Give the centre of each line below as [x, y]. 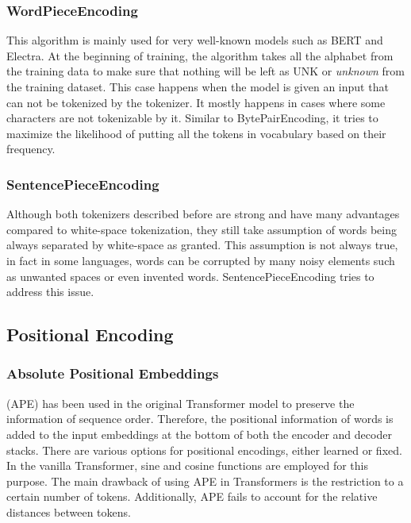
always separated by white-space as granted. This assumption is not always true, [202, 245]
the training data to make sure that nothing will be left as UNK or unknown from [205, 71]
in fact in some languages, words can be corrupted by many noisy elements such [201, 260]
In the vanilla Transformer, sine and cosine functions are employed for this [187, 465]
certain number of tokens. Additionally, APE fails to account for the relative [192, 496]
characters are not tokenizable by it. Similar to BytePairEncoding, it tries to [192, 118]
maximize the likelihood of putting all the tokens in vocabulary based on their [196, 133]
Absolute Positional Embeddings [113, 373]
